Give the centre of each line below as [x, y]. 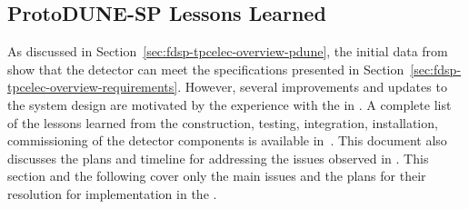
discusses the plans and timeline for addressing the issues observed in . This [218, 158]
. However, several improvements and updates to [312, 87]
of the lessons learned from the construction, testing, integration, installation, [223, 122]
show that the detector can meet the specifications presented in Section [206, 69]
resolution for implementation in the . [112, 193]
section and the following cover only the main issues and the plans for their [217, 176]
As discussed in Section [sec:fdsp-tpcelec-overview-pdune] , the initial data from [228, 51]
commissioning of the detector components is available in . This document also [227, 140]
